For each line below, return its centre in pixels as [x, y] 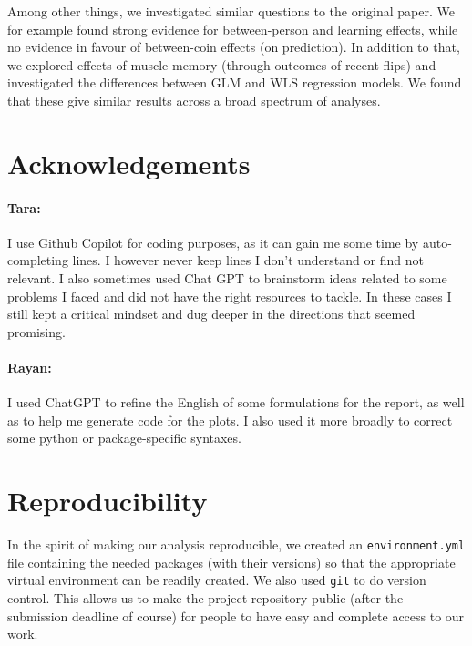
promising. [36, 331]
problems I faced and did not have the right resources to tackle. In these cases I [230, 296]
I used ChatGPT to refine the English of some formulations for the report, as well [236, 402]
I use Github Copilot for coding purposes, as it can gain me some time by [213, 242]
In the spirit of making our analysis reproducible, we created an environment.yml [236, 544]
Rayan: [30, 367]
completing [38, 260]
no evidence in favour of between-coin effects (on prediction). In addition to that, [234, 47]
